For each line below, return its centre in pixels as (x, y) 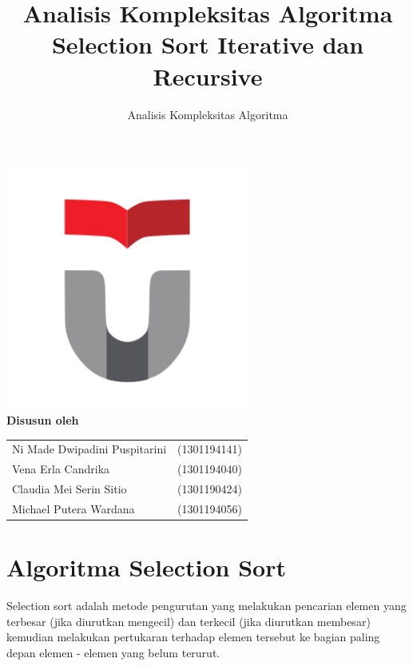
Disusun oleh (43, 420)
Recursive (208, 76)
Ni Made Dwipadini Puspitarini (89, 449)
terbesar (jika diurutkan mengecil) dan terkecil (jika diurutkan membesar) (189, 621)
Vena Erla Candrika (61, 469)
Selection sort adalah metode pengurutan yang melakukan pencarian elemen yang (206, 606)
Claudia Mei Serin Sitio (69, 489)
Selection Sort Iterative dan (208, 44)
